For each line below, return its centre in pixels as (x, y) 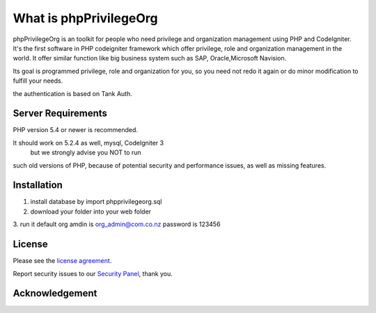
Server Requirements (60, 114)
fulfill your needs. (38, 81)
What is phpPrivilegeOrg (85, 18)
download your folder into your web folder (91, 211)
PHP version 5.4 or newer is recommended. (76, 130)
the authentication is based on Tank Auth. (72, 93)
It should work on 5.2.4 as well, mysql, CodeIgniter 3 (88, 143)
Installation (38, 185)
